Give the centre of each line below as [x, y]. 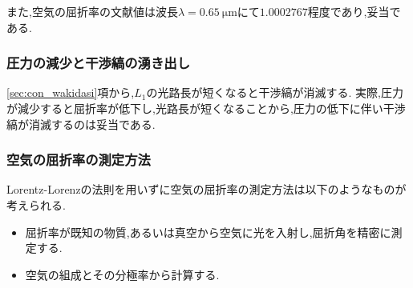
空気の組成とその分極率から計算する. [122, 274]
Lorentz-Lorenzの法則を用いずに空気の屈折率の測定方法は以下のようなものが [206, 189]
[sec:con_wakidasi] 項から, [71, 92]
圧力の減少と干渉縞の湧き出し [99, 63]
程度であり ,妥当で [354, 11]
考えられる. [36, 205]
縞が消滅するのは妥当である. [81, 124]
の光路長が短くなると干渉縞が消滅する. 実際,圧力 [275, 92]
